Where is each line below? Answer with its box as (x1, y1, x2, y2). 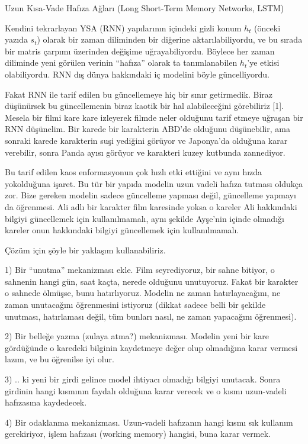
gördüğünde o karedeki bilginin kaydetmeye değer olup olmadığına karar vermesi (5, 341, 298, 353)
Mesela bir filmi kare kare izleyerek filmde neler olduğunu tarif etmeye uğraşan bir (5, 111, 303, 123)
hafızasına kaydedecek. (5, 396, 87, 408)
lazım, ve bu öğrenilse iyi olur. (5, 353, 114, 365)
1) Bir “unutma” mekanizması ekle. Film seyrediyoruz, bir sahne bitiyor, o (5, 263, 275, 276)
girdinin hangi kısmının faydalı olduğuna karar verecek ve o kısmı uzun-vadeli (5, 384, 287, 397)
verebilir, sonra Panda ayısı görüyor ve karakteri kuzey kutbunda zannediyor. (5, 146, 285, 158)
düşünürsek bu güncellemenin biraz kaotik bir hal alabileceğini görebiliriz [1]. (5, 99, 284, 112)
